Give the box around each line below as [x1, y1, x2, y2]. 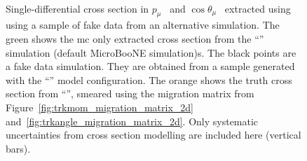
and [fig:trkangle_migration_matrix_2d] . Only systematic [6, 113, 259, 128]
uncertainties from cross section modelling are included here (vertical [6, 127, 301, 142]
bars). [6, 141, 31, 155]
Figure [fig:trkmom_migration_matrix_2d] [6, 99, 193, 114]
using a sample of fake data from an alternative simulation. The [6, 17, 280, 32]
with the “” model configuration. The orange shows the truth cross [6, 72, 292, 87]
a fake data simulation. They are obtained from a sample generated [6, 59, 295, 73]
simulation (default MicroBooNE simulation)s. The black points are [6, 45, 296, 59]
